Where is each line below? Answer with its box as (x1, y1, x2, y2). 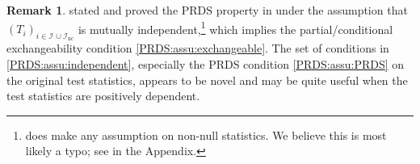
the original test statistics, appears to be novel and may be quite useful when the (6, 71, 408, 88)
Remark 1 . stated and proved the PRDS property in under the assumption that (6, 2, 408, 18)
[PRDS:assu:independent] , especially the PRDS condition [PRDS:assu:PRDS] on (6, 56, 405, 73)
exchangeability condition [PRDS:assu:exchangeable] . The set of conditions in (6, 40, 389, 57)
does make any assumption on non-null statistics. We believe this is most (25, 126, 387, 143)
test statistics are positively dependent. (6, 87, 200, 104)
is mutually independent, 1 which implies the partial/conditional (78, 18, 393, 37)
